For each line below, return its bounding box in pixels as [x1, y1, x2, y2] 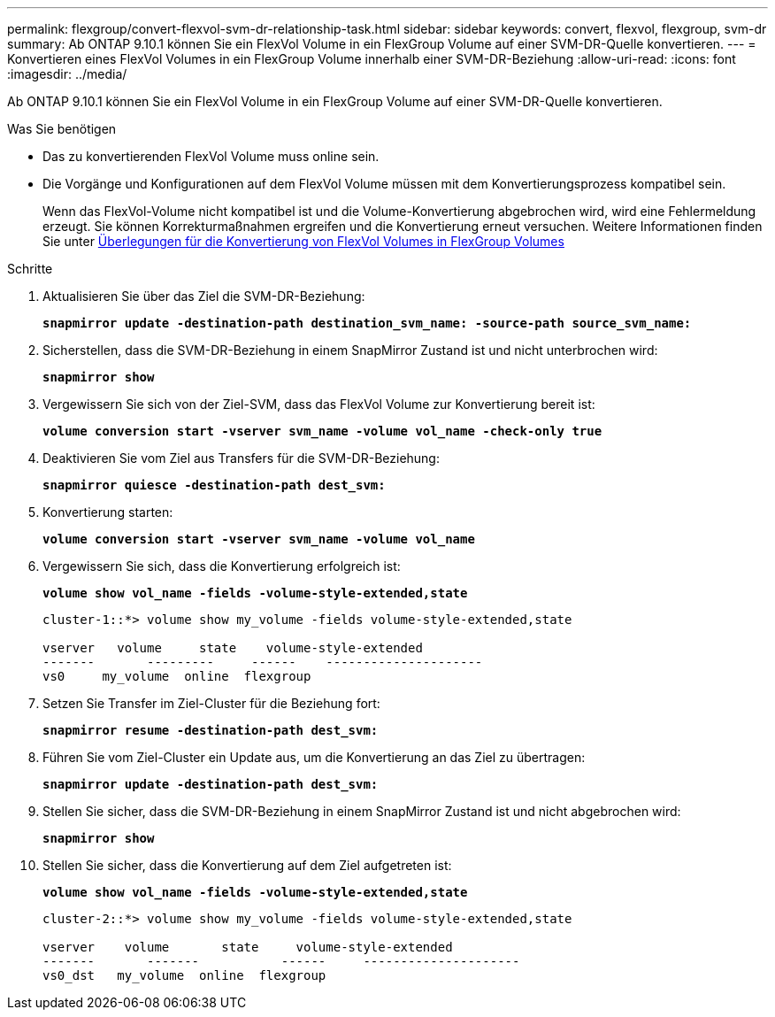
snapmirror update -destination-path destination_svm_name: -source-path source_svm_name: [42, 316, 692, 330]
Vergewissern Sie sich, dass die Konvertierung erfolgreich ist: [42, 559, 401, 574]
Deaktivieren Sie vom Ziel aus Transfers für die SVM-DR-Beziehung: [42, 451, 440, 466]
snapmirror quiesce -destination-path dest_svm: [42, 478, 386, 492]
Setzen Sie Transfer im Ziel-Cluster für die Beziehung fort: [42, 696, 380, 711]
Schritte [7, 261, 53, 276]
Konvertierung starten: [42, 505, 173, 520]
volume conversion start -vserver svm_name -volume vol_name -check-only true [42, 424, 602, 438]
